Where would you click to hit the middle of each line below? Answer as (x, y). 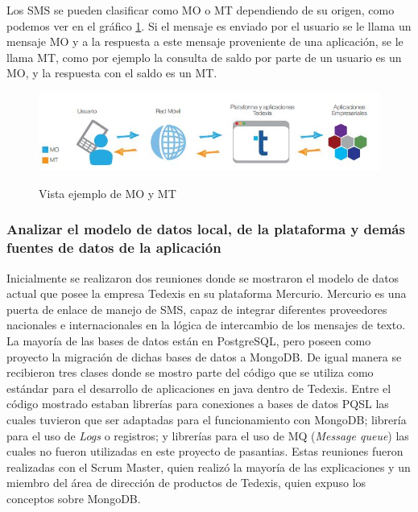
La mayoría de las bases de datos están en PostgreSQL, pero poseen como (189, 341)
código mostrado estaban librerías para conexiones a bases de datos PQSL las (198, 404)
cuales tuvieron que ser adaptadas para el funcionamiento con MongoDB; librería (207, 419)
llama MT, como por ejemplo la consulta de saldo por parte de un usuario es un (204, 57)
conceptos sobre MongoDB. (74, 498)
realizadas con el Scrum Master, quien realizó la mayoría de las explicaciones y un (209, 467)
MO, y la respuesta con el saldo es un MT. (112, 73)
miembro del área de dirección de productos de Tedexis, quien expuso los (186, 483)
